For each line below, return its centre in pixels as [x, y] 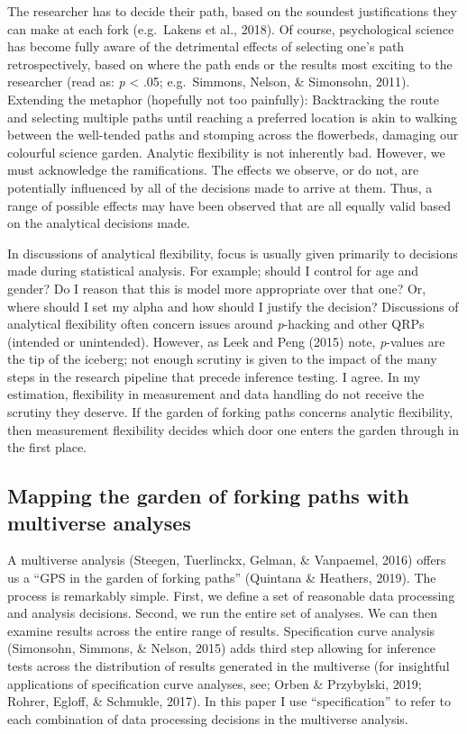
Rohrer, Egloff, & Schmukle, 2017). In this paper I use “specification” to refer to [229, 701]
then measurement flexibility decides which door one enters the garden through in [233, 429]
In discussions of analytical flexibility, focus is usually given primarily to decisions [233, 253]
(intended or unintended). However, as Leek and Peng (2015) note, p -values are [226, 341]
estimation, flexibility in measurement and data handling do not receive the [216, 394]
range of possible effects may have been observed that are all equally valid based [229, 205]
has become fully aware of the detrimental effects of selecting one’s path [206, 46]
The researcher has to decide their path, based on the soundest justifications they [232, 11]
